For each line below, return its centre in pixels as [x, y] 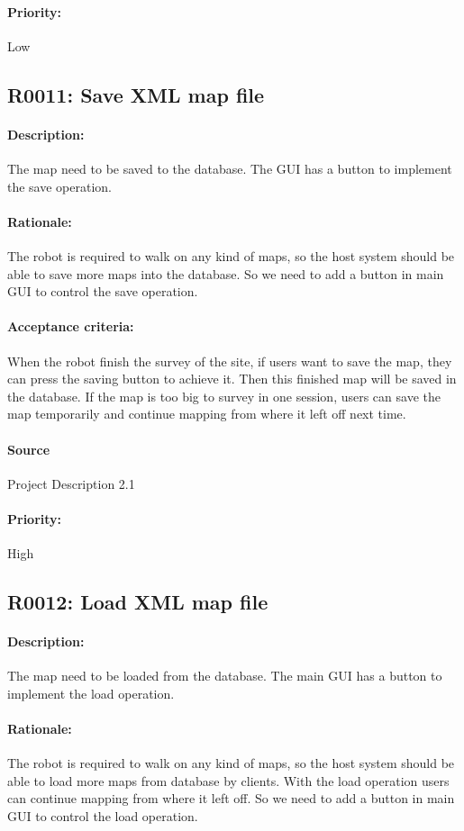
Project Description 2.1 [71, 483]
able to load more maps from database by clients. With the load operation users [228, 780]
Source [29, 449]
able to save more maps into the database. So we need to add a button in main [226, 273]
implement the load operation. [91, 693]
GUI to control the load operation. [103, 816]
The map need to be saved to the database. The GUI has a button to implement [230, 168]
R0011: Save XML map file [136, 94]
